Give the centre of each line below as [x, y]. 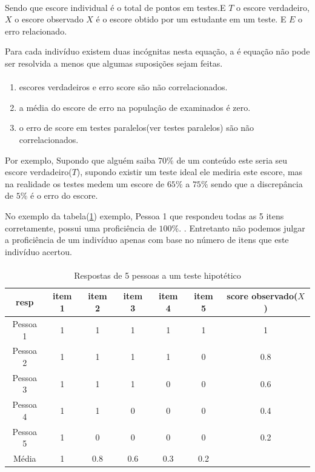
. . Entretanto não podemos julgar [242, 228]
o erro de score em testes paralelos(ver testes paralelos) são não [137, 128]
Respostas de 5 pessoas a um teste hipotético [157, 275]
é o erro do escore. [64, 195]
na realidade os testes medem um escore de [85, 183]
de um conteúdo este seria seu [232, 160]
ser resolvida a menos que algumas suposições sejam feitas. [114, 63]
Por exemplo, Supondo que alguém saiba [80, 160]
